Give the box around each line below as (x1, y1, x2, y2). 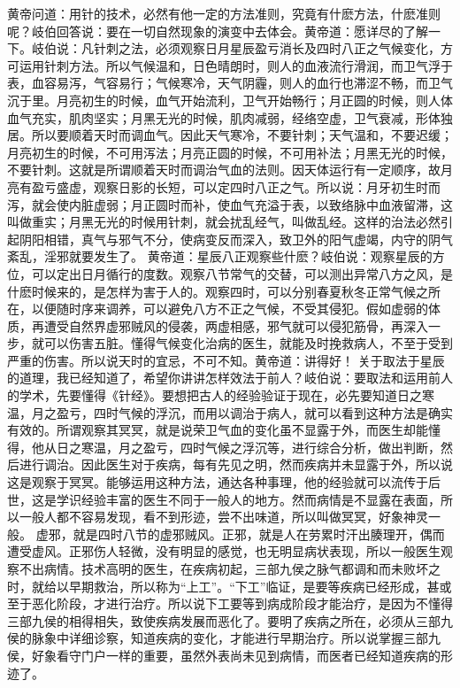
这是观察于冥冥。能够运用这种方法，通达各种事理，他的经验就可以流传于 (7, 473, 428, 491)
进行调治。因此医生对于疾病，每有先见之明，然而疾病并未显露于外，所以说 (19, 455, 453, 474)
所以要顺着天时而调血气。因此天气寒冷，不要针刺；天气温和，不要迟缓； (31, 126, 453, 144)
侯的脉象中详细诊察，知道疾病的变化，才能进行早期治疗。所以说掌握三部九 (7, 629, 441, 647)
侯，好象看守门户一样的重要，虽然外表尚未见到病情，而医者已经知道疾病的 (7, 645, 441, 664)
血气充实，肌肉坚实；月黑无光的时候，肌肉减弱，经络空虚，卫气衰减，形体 (7, 108, 441, 127)
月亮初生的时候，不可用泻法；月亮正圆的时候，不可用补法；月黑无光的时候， (7, 143, 453, 161)
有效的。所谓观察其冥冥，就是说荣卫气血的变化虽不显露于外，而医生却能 (7, 421, 428, 439)
